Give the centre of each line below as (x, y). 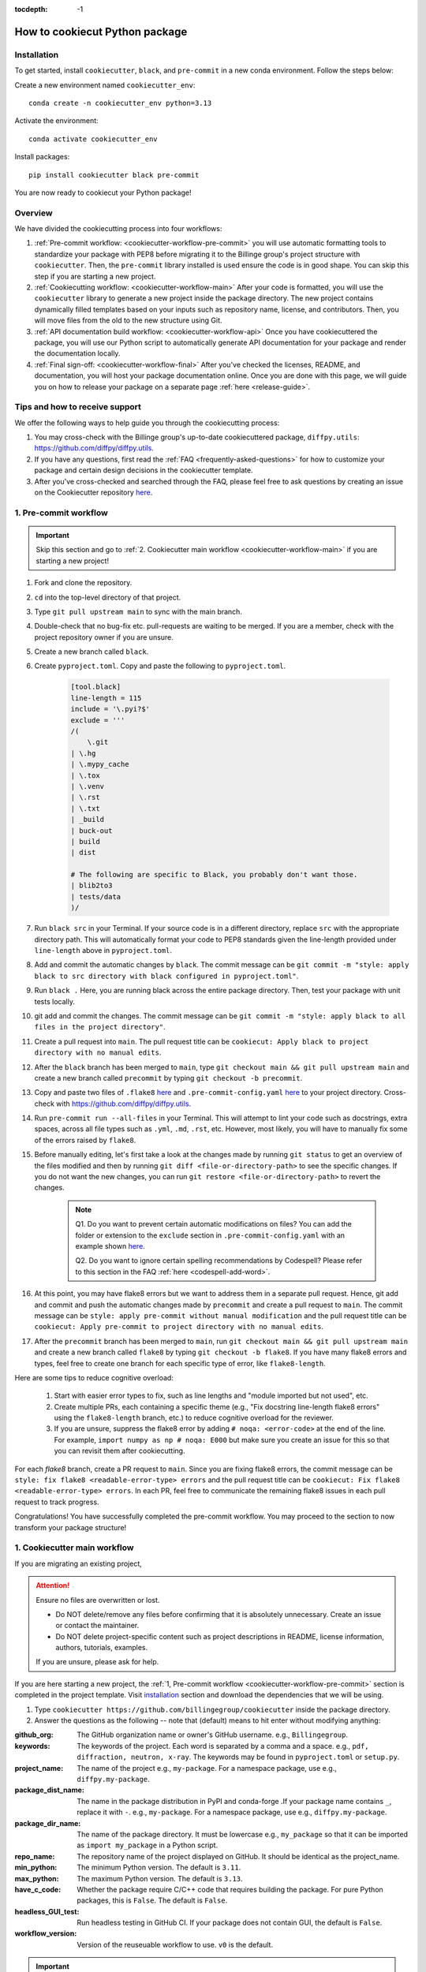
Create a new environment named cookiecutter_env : (105, 85)
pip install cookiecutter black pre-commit (114, 175)
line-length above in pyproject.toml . (103, 951)
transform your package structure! (71, 1527)
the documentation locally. (77, 353)
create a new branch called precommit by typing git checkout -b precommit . (168, 1078)
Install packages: (42, 157)
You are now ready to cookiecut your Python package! (103, 192)
